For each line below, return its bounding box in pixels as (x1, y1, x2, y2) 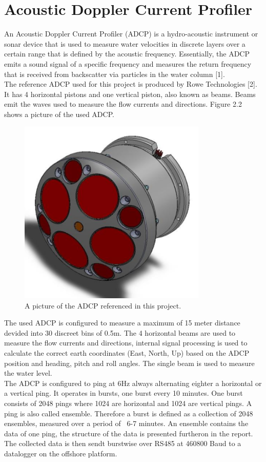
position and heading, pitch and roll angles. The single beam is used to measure (4, 357, 255, 368)
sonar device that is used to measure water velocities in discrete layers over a (4, 38, 245, 49)
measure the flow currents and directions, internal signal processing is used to (4, 337, 248, 348)
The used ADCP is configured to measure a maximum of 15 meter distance (4, 317, 240, 328)
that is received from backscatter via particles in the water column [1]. (4, 68, 225, 79)
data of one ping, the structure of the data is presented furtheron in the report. (4, 428, 253, 438)
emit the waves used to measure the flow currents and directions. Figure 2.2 (4, 99, 242, 109)
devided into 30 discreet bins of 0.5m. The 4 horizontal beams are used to (4, 327, 236, 338)
